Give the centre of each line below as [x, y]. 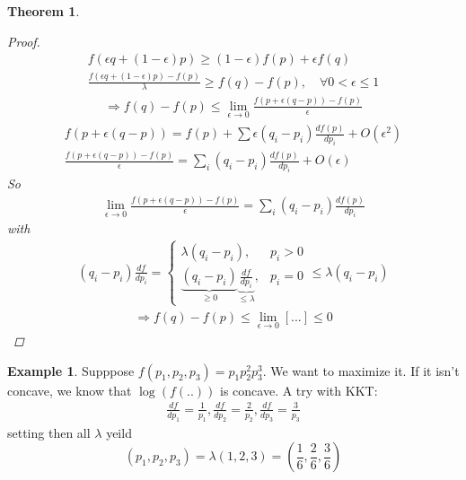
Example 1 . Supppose [71, 370]
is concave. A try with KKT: [299, 390]
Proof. [24, 41]
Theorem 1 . [44, 11]
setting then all [49, 432]
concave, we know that [70, 390]
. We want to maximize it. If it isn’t [361, 370]
